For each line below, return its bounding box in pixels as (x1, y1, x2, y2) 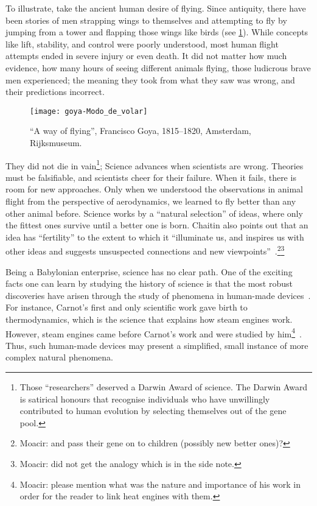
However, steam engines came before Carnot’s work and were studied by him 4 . (5, 325, 302, 340)
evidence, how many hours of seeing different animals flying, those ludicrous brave (5, 61, 311, 74)
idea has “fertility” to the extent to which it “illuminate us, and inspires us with (5, 230, 304, 243)
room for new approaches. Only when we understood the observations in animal (5, 183, 303, 195)
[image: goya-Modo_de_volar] (30, 107, 148, 116)
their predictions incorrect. (5, 85, 105, 98)
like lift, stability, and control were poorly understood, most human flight (5, 37, 279, 50)
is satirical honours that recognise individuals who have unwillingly (19, 392, 270, 405)
